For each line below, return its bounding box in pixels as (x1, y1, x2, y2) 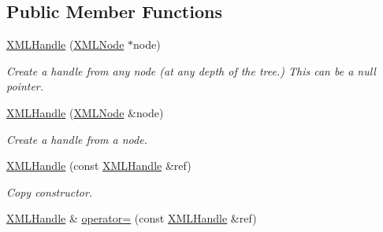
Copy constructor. (6, 183, 93, 200)
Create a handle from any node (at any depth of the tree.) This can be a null (6, 62, 376, 79)
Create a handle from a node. (6, 131, 147, 147)
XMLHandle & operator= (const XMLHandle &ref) (6, 210, 257, 226)
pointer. (6, 78, 44, 94)
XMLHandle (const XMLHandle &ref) (6, 157, 191, 174)
